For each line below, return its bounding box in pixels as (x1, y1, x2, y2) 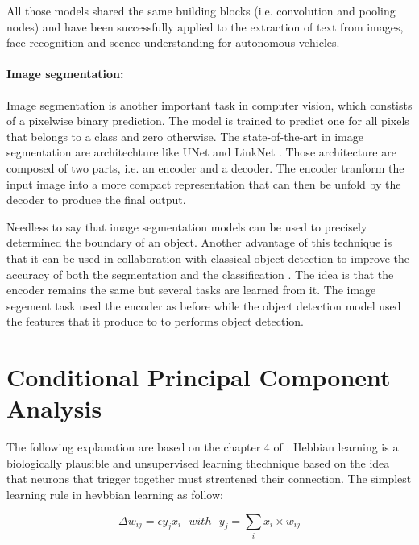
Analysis (6, 392, 102, 425)
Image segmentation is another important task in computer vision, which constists (6, 96, 413, 113)
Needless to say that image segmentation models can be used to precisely (6, 218, 367, 235)
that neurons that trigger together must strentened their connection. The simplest (6, 470, 412, 487)
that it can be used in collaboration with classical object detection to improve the (6, 249, 410, 266)
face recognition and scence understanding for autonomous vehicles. (6, 34, 340, 51)
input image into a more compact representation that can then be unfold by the (6, 175, 401, 192)
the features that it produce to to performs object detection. (6, 313, 304, 330)
